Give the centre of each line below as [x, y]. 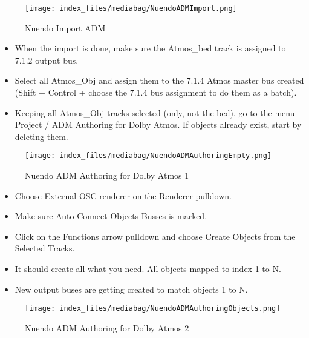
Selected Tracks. [45, 248]
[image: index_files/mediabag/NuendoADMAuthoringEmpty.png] [148, 156]
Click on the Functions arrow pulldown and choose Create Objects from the [155, 236]
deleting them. [41, 136]
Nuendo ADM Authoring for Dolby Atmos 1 [107, 175]
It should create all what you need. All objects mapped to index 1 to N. [148, 269]
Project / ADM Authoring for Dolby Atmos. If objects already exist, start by [158, 124]
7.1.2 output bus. [47, 60]
